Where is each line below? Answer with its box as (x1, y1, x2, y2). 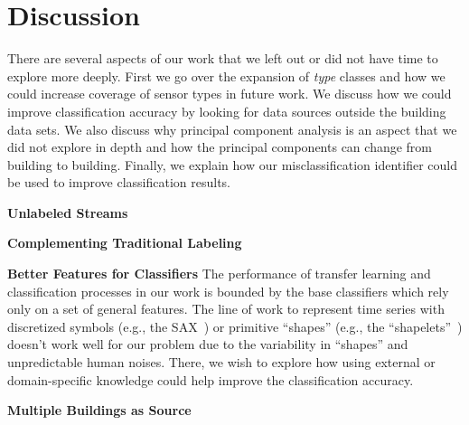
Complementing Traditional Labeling (7, 233, 242, 252)
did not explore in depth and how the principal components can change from (7, 137, 433, 156)
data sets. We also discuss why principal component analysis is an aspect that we (7, 119, 457, 138)
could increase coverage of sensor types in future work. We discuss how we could (7, 84, 452, 103)
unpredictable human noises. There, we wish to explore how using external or (7, 353, 436, 372)
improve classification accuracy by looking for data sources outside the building (7, 101, 446, 120)
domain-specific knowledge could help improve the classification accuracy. (7, 370, 414, 389)
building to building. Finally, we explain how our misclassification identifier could (7, 155, 457, 174)
